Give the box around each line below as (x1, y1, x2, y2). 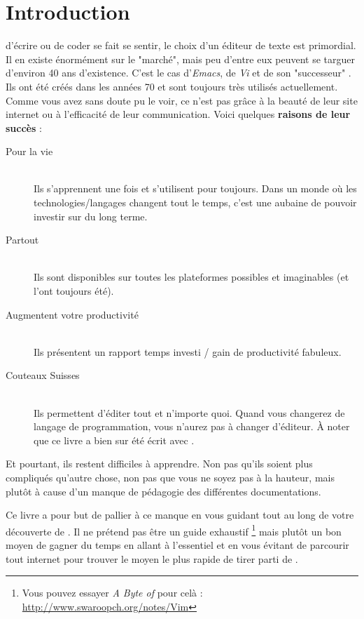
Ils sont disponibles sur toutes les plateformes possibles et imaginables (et (34, 269, 349, 284)
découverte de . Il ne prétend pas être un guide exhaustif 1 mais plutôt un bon (6, 521, 342, 538)
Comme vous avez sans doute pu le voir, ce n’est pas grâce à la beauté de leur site (6, 93, 358, 107)
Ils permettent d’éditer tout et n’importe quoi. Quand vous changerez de (34, 405, 345, 420)
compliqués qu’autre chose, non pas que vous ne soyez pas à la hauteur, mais (6, 470, 335, 484)
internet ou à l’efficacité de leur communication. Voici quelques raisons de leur (6, 107, 351, 121)
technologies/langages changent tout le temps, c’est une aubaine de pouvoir (34, 195, 357, 210)
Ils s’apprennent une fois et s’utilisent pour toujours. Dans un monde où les (34, 181, 357, 196)
